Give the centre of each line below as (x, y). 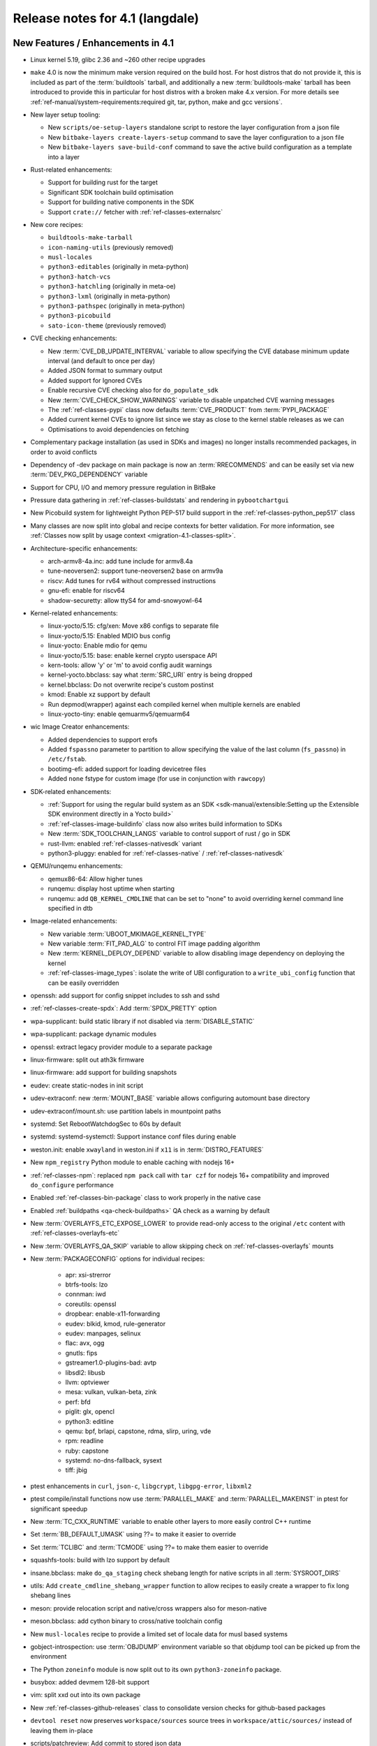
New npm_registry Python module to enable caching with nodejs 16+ (133, 1162)
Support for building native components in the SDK (121, 202)
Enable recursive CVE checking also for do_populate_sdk (133, 390)
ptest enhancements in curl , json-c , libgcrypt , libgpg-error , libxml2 (141, 1486)
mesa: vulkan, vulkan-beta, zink (111, 1392)
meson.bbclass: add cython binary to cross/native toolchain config (126, 1621)
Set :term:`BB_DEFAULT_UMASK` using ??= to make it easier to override (133, 1534)
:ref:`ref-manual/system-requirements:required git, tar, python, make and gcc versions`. (156, 102)
